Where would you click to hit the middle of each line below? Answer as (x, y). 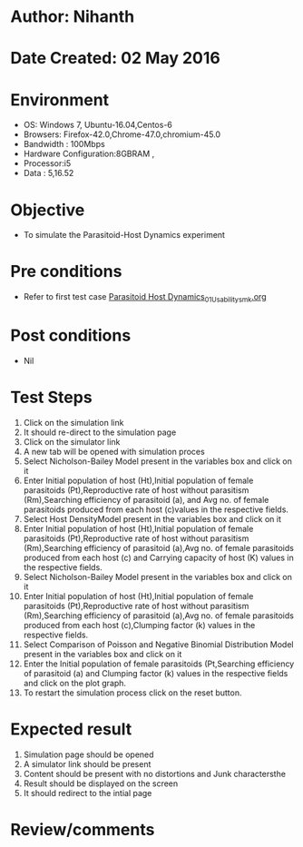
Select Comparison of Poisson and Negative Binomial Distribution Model (158, 644)
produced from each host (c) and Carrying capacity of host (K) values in (158, 557)
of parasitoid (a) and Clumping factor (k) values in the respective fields (156, 673)
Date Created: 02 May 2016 (115, 59)
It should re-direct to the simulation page (100, 432)
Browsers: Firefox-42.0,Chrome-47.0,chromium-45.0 (122, 134)
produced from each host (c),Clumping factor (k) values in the (139, 625)
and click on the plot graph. (74, 683)
